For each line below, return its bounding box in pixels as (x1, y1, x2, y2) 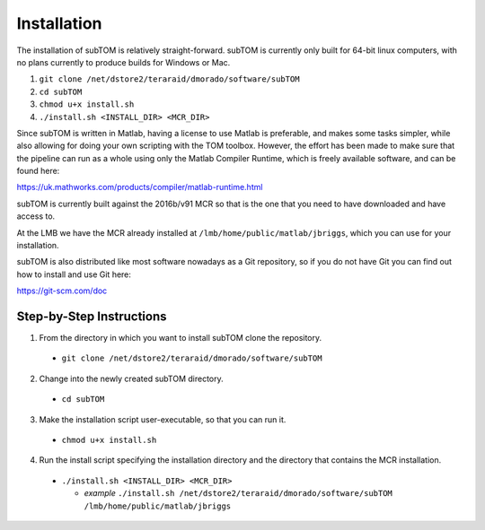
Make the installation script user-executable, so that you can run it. (39, 413, 287, 425)
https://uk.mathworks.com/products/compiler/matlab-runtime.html (16, 182, 263, 193)
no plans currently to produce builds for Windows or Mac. (16, 56, 231, 67)
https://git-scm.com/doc (16, 285, 108, 296)
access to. (16, 211, 56, 222)
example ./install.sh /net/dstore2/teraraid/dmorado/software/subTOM (84, 488, 392, 499)
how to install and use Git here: (16, 269, 132, 280)
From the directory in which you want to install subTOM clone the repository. (39, 333, 322, 343)
